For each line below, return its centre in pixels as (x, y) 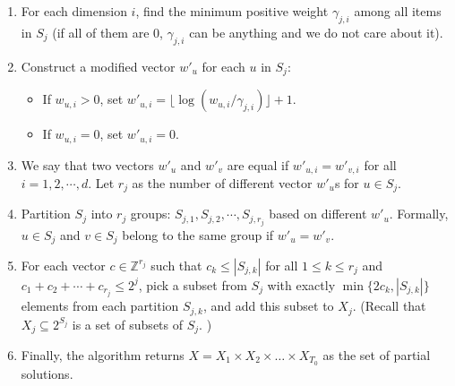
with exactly (301, 284)
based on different (318, 214)
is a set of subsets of (128, 324)
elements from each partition (100, 306)
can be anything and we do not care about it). (316, 32)
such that (176, 265)
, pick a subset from (193, 284)
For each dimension (74, 11)
